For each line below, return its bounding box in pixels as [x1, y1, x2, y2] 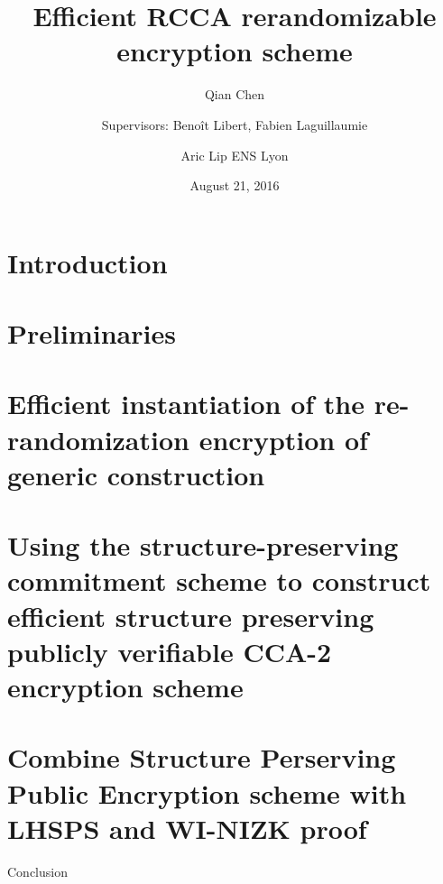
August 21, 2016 [189, 176, 280, 195]
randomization [7, 420, 189, 457]
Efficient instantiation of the [7, 385, 365, 422]
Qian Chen [204, 85, 265, 104]
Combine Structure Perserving [7, 739, 396, 776]
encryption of [198, 420, 368, 457]
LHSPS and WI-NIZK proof [7, 809, 367, 846]
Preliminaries [7, 315, 176, 352]
